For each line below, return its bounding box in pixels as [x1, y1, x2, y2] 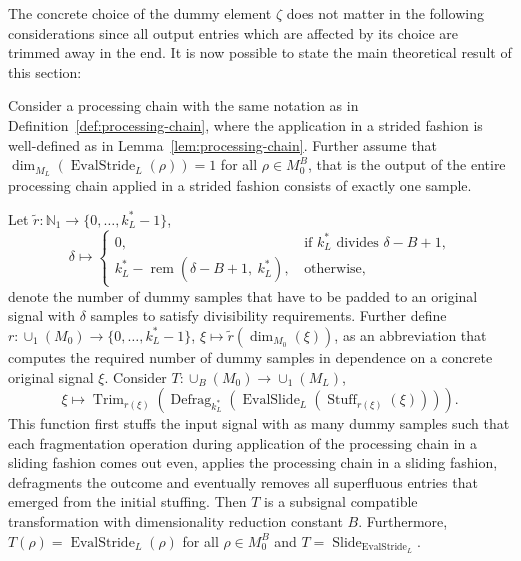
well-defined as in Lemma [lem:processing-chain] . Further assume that [8, 134, 438, 155]
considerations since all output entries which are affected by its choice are [8, 22, 459, 43]
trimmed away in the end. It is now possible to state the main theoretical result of [8, 42, 512, 63]
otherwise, [304, 262, 366, 277]
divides [336, 235, 379, 250]
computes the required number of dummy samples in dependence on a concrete [8, 346, 493, 367]
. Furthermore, [358, 511, 448, 532]
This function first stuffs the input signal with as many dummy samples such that [8, 413, 510, 434]
